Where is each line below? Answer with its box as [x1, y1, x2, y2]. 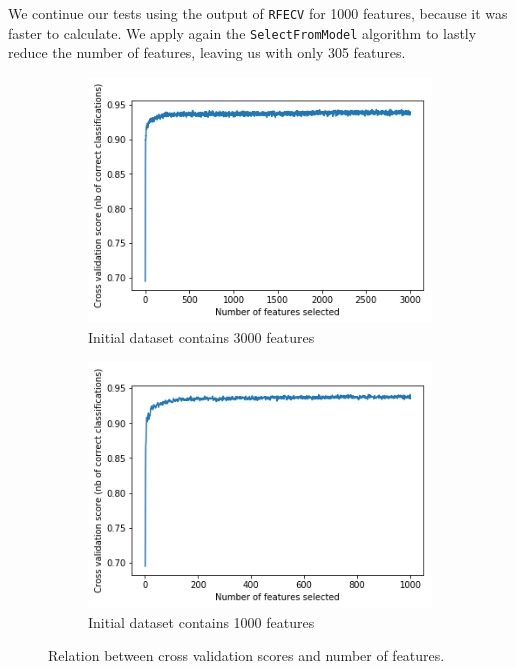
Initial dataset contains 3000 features [88, 326, 315, 347]
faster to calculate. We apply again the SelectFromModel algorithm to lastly [8, 22, 477, 43]
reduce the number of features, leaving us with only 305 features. [8, 42, 406, 63]
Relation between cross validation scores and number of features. [48, 645, 445, 666]
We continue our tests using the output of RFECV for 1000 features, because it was [8, 3, 508, 23]
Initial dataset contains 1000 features [88, 611, 315, 632]
